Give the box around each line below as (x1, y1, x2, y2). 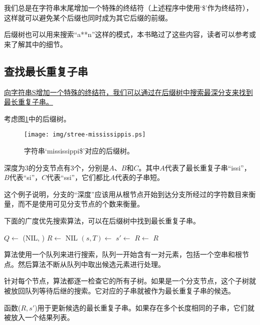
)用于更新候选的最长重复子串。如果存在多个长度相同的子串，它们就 (34, 302, 254, 312)
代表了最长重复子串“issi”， (164, 162, 251, 172)
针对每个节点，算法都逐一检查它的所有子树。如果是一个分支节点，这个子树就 (4, 275, 256, 286)
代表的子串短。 (114, 172, 164, 182)
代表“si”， (9, 172, 42, 182)
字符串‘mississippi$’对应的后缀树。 (24, 145, 134, 156)
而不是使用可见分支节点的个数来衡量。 (17, 198, 144, 209)
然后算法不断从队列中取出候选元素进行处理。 (17, 258, 165, 269)
